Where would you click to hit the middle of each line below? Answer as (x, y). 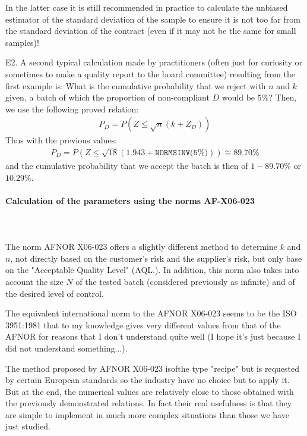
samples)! (22, 42)
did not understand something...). (67, 348)
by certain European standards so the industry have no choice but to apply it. (148, 380)
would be (238, 97)
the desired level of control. (55, 293)
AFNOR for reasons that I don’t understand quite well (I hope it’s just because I (153, 336)
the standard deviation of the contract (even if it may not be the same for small (151, 31)
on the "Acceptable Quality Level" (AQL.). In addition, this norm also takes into (152, 270)
